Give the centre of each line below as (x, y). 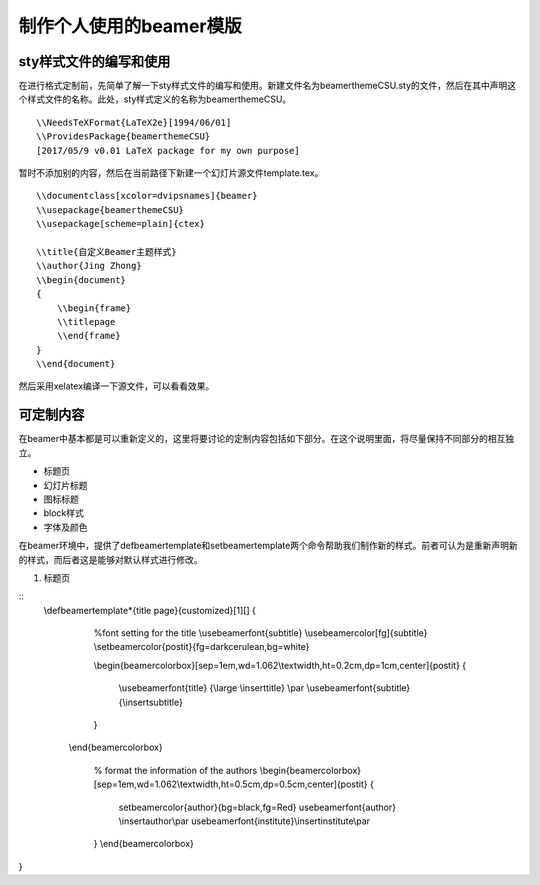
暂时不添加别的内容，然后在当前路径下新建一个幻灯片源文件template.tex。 (171, 173)
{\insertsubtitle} (151, 702)
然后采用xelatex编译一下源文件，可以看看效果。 (116, 386)
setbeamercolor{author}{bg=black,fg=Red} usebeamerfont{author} (257, 807)
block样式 (64, 513)
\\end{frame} (88, 336)
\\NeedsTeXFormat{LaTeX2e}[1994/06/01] (134, 122)
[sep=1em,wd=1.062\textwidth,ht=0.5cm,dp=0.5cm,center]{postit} (230, 784)
